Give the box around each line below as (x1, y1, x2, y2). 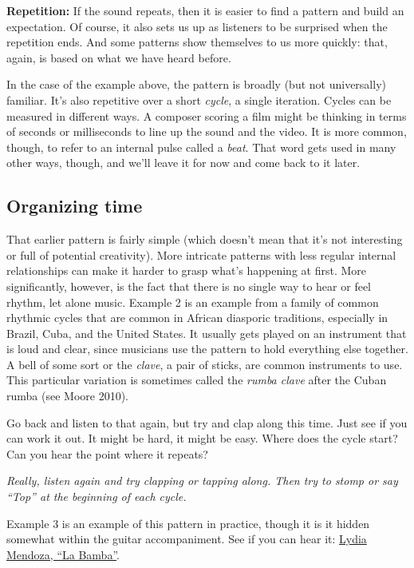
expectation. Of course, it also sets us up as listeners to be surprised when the (6, 18, 388, 34)
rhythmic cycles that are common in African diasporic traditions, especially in (6, 309, 388, 326)
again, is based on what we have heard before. (6, 49, 231, 66)
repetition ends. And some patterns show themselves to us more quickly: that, (6, 34, 388, 50)
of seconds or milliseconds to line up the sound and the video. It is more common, (6, 123, 407, 140)
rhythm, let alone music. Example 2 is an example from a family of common (6, 293, 379, 310)
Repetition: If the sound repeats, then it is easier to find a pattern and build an (6, 2, 404, 18)
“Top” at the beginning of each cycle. (6, 488, 187, 505)
